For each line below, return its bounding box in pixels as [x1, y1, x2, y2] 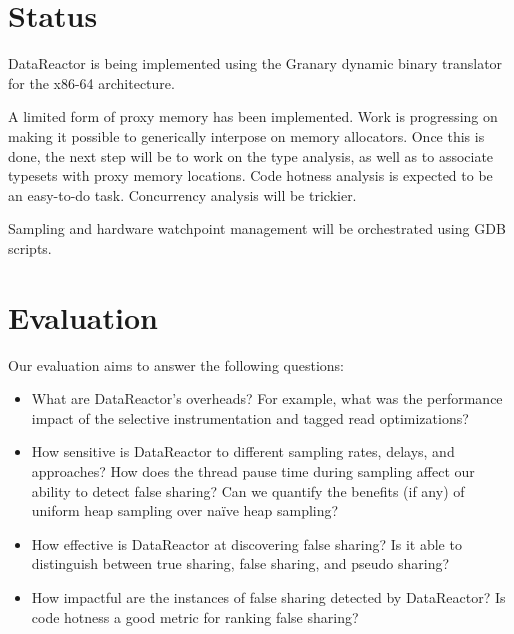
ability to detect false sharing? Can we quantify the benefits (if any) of [31, 480, 465, 501]
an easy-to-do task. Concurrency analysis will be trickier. [8, 184, 357, 205]
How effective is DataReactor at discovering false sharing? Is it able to [31, 533, 462, 554]
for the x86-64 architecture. [8, 72, 175, 93]
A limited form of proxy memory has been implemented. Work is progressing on [8, 106, 498, 127]
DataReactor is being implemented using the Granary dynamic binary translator [8, 53, 503, 74]
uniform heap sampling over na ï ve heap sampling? [31, 500, 339, 521]
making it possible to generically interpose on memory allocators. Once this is [8, 125, 485, 146]
